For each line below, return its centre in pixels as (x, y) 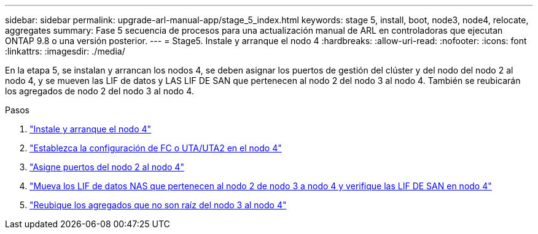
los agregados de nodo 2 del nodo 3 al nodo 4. (99, 91)
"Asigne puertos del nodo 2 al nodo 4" (107, 167)
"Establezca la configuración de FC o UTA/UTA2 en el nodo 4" (156, 148)
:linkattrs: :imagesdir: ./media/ (65, 51)
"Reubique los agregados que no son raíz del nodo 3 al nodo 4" (158, 205)
